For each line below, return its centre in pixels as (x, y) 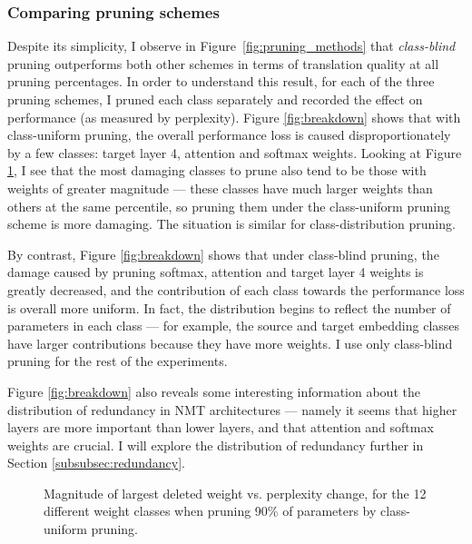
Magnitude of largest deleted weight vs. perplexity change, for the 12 (235, 493)
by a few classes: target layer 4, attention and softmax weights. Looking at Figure (235, 152)
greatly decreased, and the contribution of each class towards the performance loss (236, 289)
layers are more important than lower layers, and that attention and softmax (221, 427)
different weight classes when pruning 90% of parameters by (210, 511)
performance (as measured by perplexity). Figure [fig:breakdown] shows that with (234, 117)
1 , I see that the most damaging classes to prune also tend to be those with (217, 170)
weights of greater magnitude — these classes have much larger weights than (220, 188)
